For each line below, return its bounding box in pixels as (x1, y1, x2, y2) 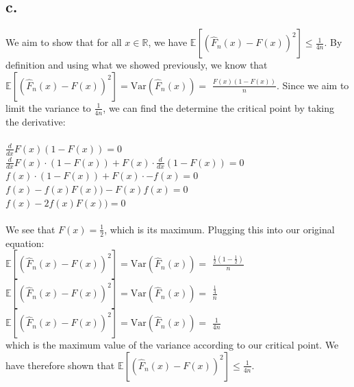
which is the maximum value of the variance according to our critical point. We (5, 338, 339, 352)
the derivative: (5, 114, 66, 128)
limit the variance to (5, 100, 91, 115)
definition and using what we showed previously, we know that (5, 58, 268, 72)
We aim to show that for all (5, 35, 122, 49)
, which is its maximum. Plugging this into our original (104, 222, 335, 236)
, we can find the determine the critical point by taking (103, 100, 334, 115)
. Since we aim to (276, 78, 349, 92)
